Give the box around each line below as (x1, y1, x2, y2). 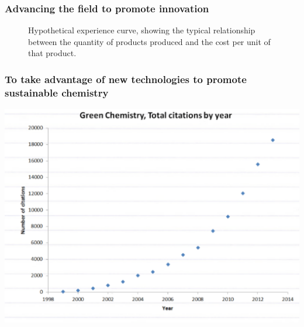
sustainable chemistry (5, 85, 109, 99)
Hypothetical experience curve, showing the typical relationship (28, 24, 255, 36)
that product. (28, 47, 77, 59)
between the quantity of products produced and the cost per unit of (28, 35, 271, 47)
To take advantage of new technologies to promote (5, 71, 247, 86)
